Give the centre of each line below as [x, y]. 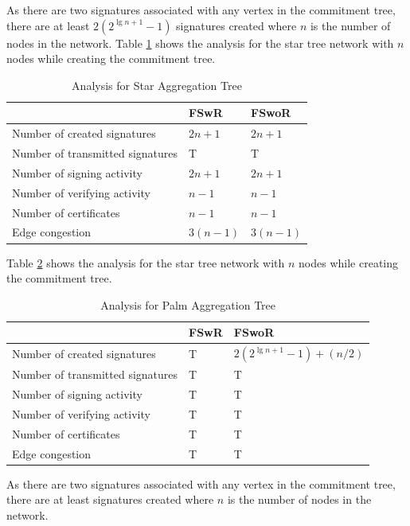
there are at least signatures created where [110, 499]
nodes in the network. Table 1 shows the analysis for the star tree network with [200, 43]
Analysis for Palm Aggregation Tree [188, 304]
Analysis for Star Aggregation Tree [157, 85]
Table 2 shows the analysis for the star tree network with [146, 262]
